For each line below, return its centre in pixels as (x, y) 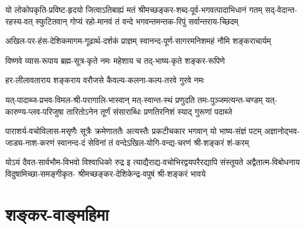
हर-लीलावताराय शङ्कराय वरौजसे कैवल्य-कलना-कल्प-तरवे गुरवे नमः (105, 80)
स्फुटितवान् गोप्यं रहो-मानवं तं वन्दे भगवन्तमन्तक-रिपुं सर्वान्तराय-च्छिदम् (137, 21)
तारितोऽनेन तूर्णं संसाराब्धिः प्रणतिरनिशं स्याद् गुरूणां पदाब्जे (149, 111)
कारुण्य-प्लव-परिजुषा (35, 111)
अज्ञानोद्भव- (282, 131)
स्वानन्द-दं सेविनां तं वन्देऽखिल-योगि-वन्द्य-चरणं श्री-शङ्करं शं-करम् (153, 142)
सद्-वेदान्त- (281, 9)
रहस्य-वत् (19, 21)
